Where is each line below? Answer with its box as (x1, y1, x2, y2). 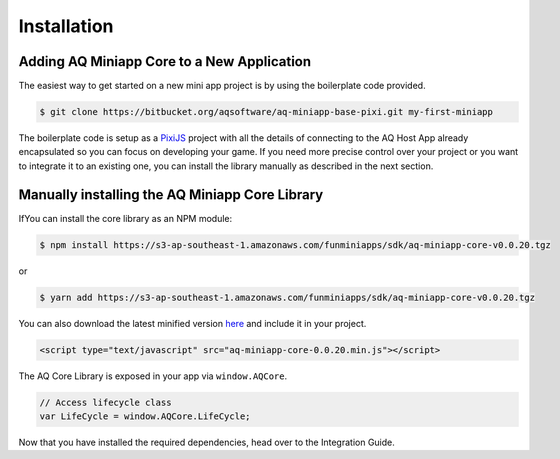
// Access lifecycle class (39, 396, 172, 408)
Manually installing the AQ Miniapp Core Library (18, 186, 324, 203)
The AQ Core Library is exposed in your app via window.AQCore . (18, 370, 288, 382)
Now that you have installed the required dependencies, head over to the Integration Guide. (18, 436, 395, 448)
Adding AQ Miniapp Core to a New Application (18, 53, 312, 70)
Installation (18, 15, 114, 37)
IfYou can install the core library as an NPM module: (18, 212, 233, 224)
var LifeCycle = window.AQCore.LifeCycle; (39, 411, 251, 422)
